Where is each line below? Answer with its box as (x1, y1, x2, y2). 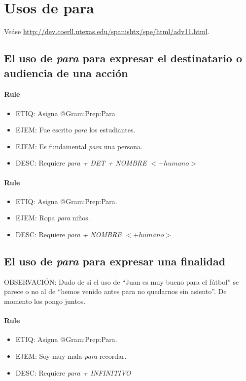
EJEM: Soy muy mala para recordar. (15, 351, 127, 361)
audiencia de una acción (4, 65, 128, 80)
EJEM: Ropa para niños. (15, 212, 90, 223)
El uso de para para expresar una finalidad (4, 254, 226, 269)
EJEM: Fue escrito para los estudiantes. (15, 125, 136, 135)
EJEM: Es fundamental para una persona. (15, 141, 142, 151)
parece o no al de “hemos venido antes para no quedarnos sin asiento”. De (4, 286, 227, 296)
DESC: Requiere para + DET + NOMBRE (15, 158, 147, 168)
